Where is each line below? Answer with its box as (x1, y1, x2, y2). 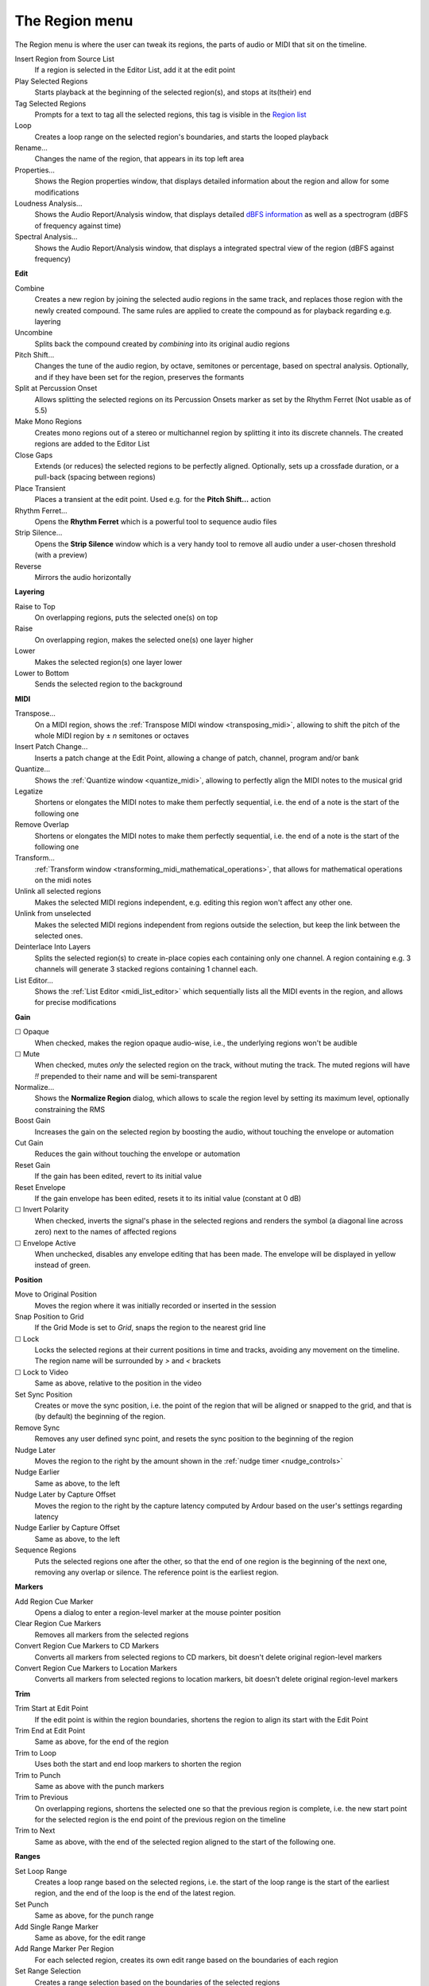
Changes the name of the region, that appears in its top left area (34, 154, 245, 164)
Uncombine (14, 328, 53, 338)
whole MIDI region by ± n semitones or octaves (34, 731, 190, 740)
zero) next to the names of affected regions (34, 1227, 177, 1237)
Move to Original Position (14, 1289, 97, 1299)
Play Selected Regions (14, 76, 88, 86)
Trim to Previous (14, 1792, 69, 1802)
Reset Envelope (14, 1182, 66, 1192)
